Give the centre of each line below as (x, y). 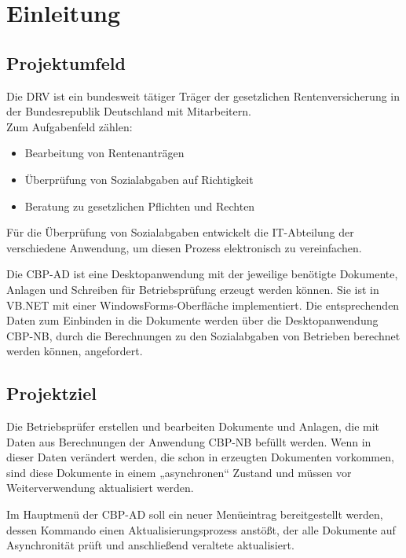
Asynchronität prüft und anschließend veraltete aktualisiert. (150, 545)
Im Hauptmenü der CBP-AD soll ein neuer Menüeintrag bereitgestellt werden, (195, 514)
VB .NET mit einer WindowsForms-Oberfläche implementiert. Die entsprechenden (203, 305)
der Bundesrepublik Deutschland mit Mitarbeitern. (129, 111)
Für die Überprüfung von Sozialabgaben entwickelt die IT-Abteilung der (180, 232)
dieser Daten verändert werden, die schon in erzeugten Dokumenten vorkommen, (200, 457)
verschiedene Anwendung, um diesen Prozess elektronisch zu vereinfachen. (184, 247)
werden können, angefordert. (75, 351)
